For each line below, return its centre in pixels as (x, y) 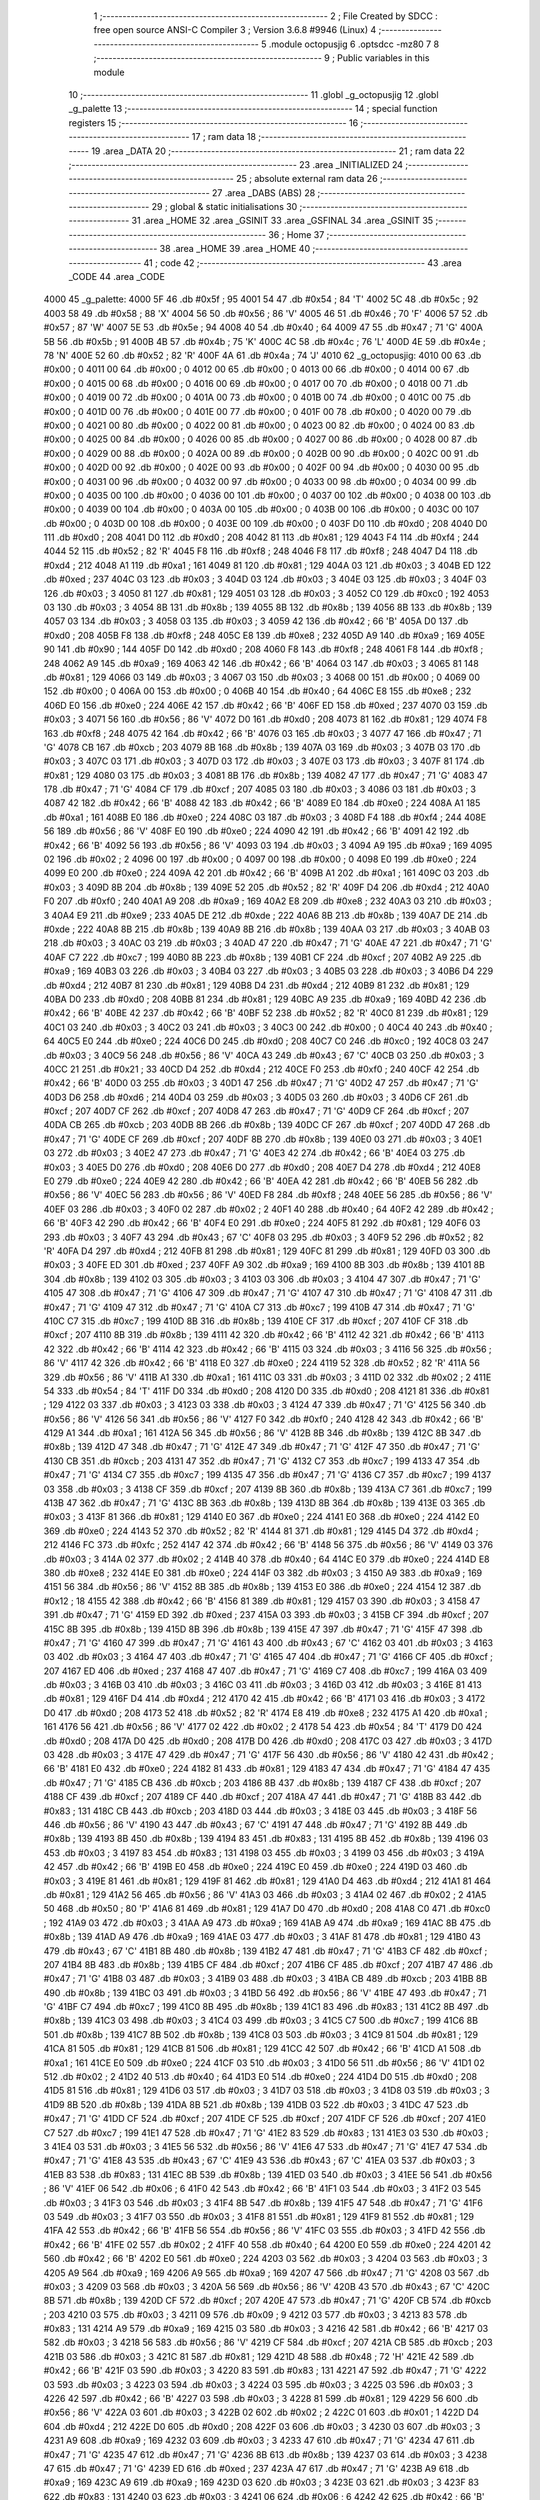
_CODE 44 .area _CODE (116, 277)
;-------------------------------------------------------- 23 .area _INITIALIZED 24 (236, 164)
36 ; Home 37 (296, 234)
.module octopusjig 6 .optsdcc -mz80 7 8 (354, 44)
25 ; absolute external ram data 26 (307, 179)
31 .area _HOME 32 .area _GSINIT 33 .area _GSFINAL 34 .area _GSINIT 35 (282, 221)
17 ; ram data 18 (224, 137)
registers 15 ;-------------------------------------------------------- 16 (213, 122)
